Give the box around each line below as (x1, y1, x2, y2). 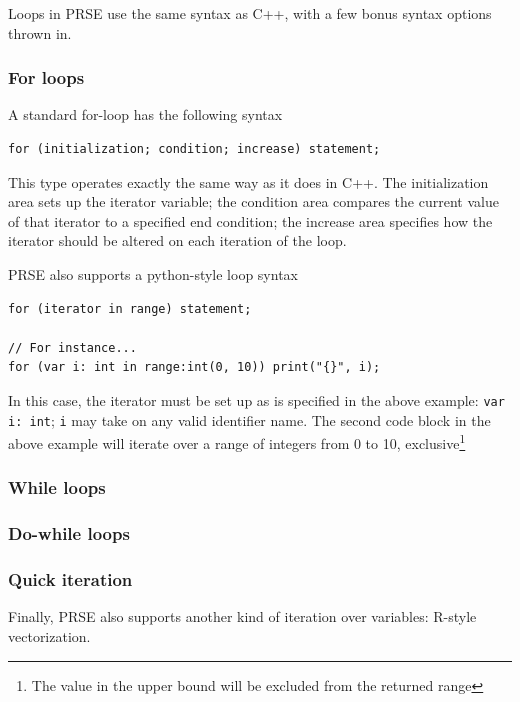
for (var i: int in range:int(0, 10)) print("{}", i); (8, 360, 381, 375)
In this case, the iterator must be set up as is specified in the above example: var (8, 389, 505, 410)
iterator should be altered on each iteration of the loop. (8, 230, 347, 251)
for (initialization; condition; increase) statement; (8, 142, 381, 156)
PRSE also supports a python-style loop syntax (8, 263, 298, 284)
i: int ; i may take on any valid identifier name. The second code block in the (8, 409, 491, 430)
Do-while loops (8, 521, 130, 546)
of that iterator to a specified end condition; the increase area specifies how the (8, 210, 493, 231)
